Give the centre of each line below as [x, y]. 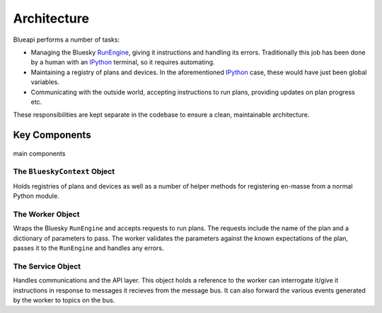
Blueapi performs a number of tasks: [66, 40]
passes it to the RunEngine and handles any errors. [88, 248]
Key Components [52, 135]
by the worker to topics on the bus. [64, 300]
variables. [45, 82]
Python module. [36, 196]
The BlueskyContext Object [64, 172]
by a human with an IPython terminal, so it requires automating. [123, 62]
